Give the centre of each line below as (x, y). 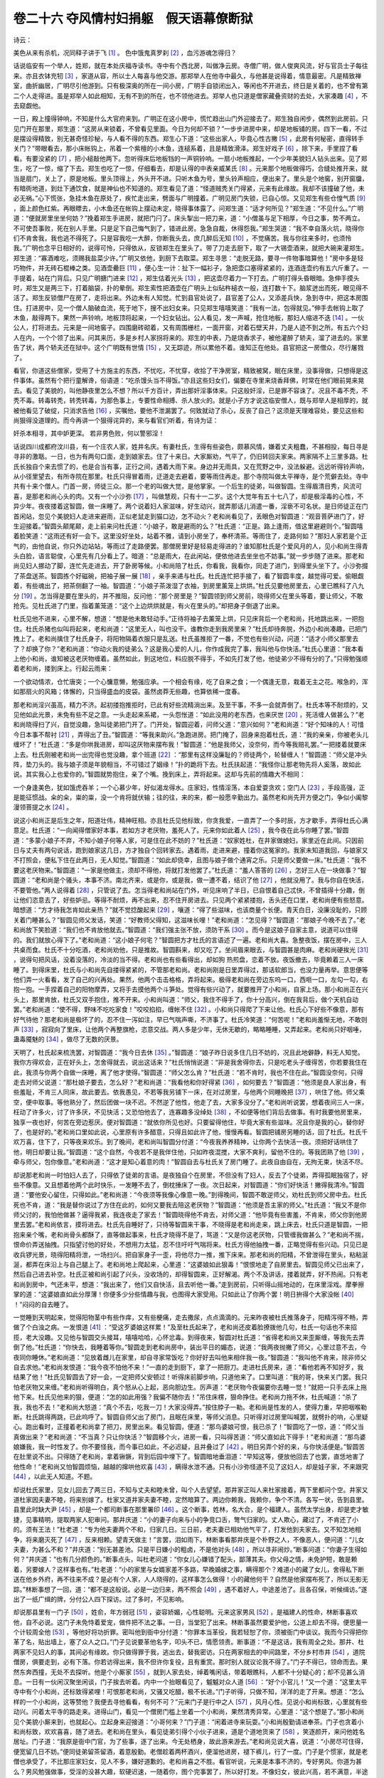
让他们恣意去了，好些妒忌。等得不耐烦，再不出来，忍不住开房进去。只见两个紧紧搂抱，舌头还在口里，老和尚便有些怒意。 (191, 900)
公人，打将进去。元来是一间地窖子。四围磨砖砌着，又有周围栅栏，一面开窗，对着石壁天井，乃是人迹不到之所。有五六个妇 (191, 328)
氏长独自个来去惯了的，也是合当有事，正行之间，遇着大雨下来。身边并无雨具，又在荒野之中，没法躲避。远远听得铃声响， (191, 467)
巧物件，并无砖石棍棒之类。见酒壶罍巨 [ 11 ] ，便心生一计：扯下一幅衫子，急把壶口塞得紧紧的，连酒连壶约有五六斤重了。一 (191, 268)
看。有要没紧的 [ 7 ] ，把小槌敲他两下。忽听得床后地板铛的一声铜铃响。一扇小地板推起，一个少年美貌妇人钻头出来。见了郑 (190, 158)
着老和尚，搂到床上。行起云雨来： (63, 669)
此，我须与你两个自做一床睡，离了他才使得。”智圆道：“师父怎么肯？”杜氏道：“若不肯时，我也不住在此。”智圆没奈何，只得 (188, 1072)
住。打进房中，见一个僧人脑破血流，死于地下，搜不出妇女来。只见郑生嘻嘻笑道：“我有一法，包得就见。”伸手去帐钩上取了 (189, 308)
